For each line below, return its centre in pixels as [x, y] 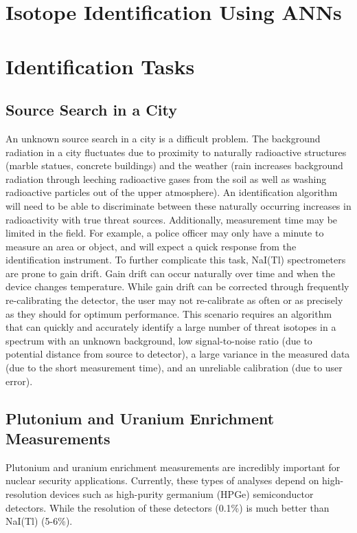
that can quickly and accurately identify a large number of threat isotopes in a [171, 327]
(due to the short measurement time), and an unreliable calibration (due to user [174, 368]
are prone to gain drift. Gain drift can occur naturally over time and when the [170, 273]
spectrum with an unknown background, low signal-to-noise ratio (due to [159, 340]
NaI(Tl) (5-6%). [39, 521]
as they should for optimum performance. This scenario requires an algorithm [169, 313]
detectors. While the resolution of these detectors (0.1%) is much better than [168, 507]
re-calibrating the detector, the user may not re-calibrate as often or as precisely [174, 300]
